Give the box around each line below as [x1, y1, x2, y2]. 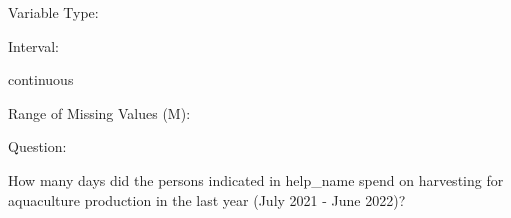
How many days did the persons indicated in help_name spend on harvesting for [8, 169, 504, 190]
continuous [8, 69, 74, 90]
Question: [8, 136, 67, 157]
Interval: [8, 35, 59, 56]
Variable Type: [8, 2, 99, 22]
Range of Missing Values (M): [8, 102, 191, 123]
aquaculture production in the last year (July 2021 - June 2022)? [8, 189, 406, 210]
